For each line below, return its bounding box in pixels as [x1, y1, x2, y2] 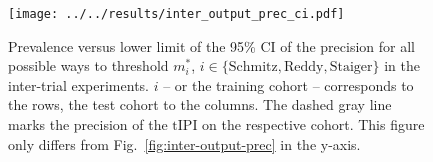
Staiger [329, 60, 373, 75]
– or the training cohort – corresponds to [163, 74, 414, 95]
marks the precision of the [8, 114, 168, 135]
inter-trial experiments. [8, 74, 149, 95]
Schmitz [228, 60, 278, 75]
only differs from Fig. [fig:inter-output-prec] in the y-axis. [8, 133, 361, 154]
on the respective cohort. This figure [202, 114, 425, 135]
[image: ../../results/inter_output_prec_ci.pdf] [8, 7, 345, 21]
